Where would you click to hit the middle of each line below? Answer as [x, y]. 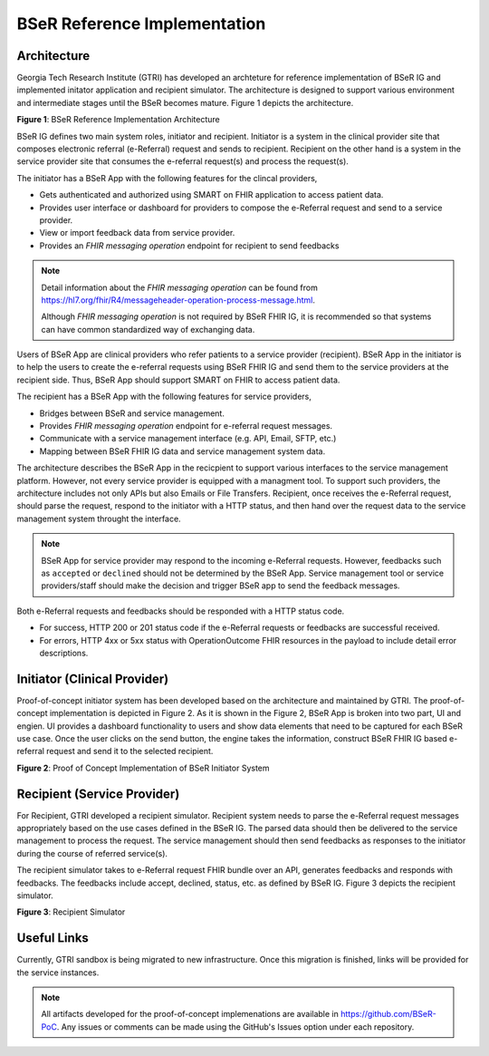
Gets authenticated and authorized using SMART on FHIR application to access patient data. [211, 195]
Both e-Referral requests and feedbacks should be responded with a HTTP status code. [181, 611]
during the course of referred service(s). [92, 853]
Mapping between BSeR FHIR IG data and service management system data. [182, 451]
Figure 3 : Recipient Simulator [71, 912]
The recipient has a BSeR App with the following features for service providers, [164, 397]
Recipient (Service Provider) [98, 794]
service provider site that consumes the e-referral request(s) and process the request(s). [182, 161]
